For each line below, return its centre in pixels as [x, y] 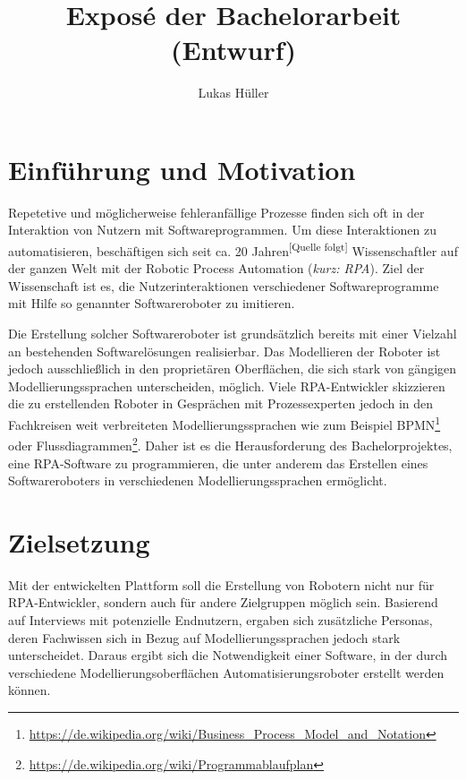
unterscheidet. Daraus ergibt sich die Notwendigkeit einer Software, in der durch [228, 655]
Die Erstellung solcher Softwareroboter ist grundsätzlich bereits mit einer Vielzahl [233, 334]
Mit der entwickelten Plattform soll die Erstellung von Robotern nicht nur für [221, 584]
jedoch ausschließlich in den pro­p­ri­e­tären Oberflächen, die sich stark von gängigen [233, 369]
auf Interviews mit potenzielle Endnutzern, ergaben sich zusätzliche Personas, [220, 620]
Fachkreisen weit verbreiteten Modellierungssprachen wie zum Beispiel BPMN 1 [225, 423]
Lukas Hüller [233, 93]
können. [30, 690]
